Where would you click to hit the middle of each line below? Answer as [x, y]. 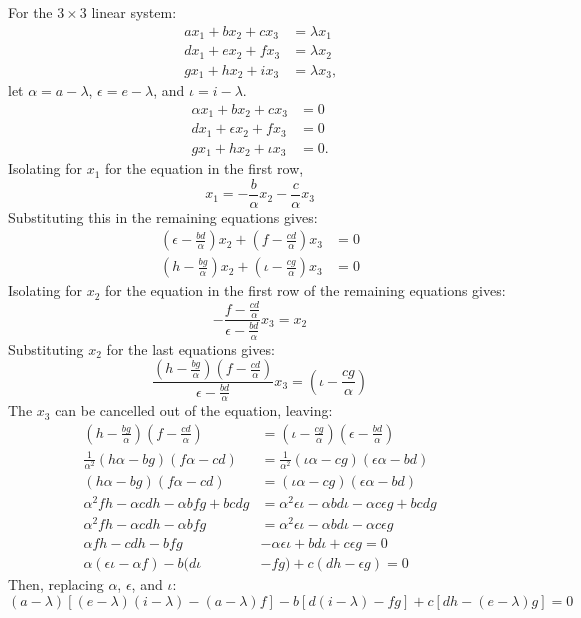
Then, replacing [56, 584]
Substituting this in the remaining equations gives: [163, 216]
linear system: [134, 12]
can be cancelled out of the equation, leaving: [194, 410]
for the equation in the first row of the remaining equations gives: [305, 290]
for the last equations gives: [190, 348]
